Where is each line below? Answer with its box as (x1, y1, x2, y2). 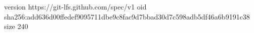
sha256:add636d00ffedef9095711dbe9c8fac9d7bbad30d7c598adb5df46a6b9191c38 (4, 11, 250, 21)
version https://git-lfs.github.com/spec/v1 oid (4, 1, 147, 11)
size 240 (4, 21, 28, 31)
